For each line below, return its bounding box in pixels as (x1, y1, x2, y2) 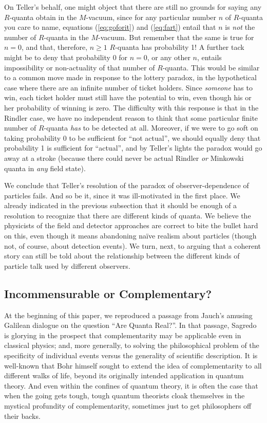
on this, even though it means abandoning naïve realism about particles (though (4, 230, 257, 241)
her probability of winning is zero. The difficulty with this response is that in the (4, 102, 259, 113)
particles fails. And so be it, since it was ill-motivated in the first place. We (4, 190, 240, 200)
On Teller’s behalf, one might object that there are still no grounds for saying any (4, 2, 262, 12)
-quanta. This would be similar (162, 62, 260, 72)
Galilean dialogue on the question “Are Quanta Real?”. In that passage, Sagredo (4, 320, 257, 330)
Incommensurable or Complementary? (4, 285, 212, 301)
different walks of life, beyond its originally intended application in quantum (4, 370, 244, 381)
